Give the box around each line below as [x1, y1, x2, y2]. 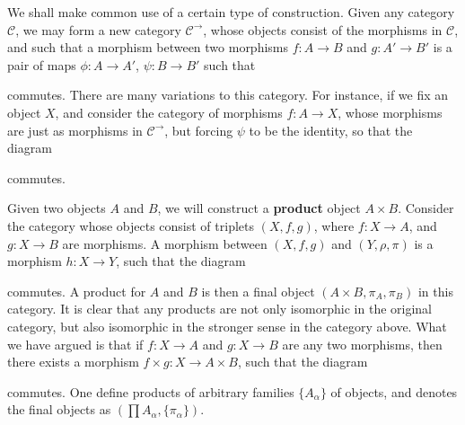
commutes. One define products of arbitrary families [7, 382, 294, 401]
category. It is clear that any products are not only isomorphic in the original [7, 299, 432, 318]
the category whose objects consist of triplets [7, 216, 254, 235]
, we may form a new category [15, 20, 181, 39]
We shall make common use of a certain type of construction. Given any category [7, 3, 455, 21]
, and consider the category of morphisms [55, 102, 283, 121]
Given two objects [7, 199, 106, 217]
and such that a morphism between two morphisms [7, 38, 289, 57]
